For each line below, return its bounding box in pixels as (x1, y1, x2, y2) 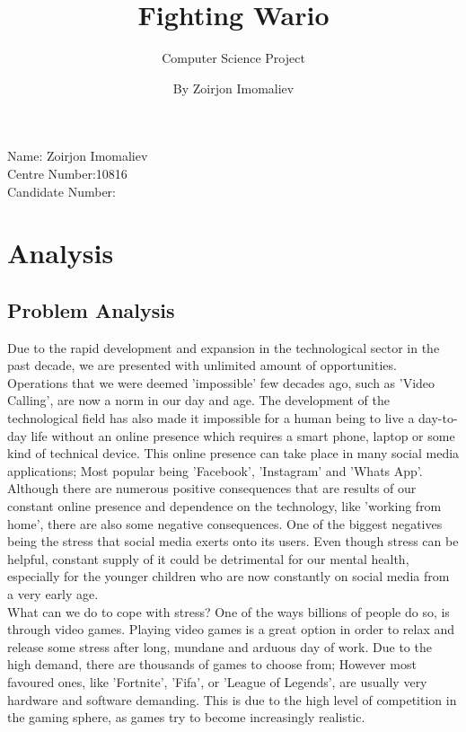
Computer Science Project (162, 49, 305, 67)
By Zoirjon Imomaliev (172, 78, 295, 97)
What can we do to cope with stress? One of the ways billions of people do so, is (7, 602, 450, 621)
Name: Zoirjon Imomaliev (7, 146, 148, 165)
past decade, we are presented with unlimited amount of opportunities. (7, 356, 397, 375)
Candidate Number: (7, 181, 117, 200)
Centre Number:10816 (7, 163, 127, 182)
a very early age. (7, 584, 99, 603)
